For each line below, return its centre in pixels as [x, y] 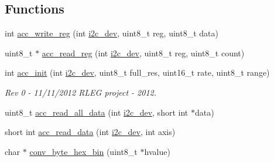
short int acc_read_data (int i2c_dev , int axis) [90, 132]
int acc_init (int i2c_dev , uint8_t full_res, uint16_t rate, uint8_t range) [137, 72]
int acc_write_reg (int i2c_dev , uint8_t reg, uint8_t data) [112, 33]
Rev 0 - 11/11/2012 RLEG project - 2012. [81, 92]
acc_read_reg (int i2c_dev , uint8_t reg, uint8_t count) [143, 53]
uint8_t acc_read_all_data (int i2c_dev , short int [97, 112]
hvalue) [157, 151]
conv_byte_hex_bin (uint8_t [83, 151]
